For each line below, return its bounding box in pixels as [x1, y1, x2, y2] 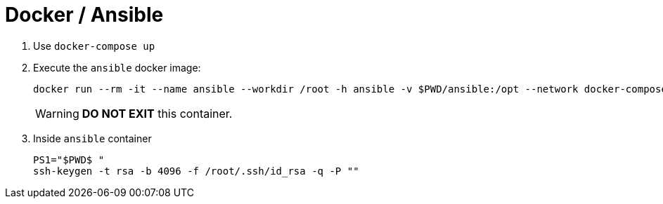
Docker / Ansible [5, 3, 164, 27]
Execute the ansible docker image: [33, 61, 201, 74]
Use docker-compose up [33, 39, 155, 52]
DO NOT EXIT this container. [82, 106, 233, 121]
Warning [35, 106, 79, 121]
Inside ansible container [33, 132, 152, 144]
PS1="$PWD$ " [33, 154, 105, 165]
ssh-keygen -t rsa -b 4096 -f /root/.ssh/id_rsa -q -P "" [33, 165, 359, 177]
